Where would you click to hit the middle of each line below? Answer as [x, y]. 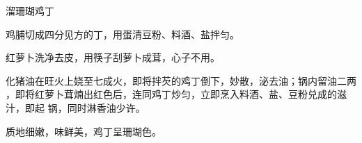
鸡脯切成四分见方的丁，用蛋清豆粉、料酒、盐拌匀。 [123, 34]
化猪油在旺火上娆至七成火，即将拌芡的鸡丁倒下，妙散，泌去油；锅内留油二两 [181, 80]
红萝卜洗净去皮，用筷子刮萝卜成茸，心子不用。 [113, 57]
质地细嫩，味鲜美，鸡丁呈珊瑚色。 [84, 131]
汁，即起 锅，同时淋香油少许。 [76, 107]
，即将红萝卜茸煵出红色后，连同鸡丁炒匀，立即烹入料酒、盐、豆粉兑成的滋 [176, 94]
